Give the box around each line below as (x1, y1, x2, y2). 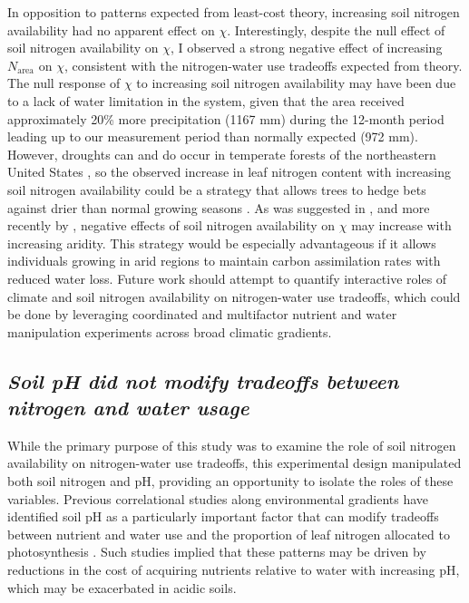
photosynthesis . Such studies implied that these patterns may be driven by (7, 542, 426, 561)
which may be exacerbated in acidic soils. (7, 578, 237, 597)
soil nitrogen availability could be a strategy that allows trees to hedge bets (7, 180, 426, 199)
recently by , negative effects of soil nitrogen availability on (7, 216, 336, 235)
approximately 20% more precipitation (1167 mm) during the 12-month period (7, 109, 445, 128)
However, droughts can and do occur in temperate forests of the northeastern (7, 144, 436, 163)
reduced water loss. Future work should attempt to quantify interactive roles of (7, 268, 447, 287)
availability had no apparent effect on (7, 20, 215, 39)
